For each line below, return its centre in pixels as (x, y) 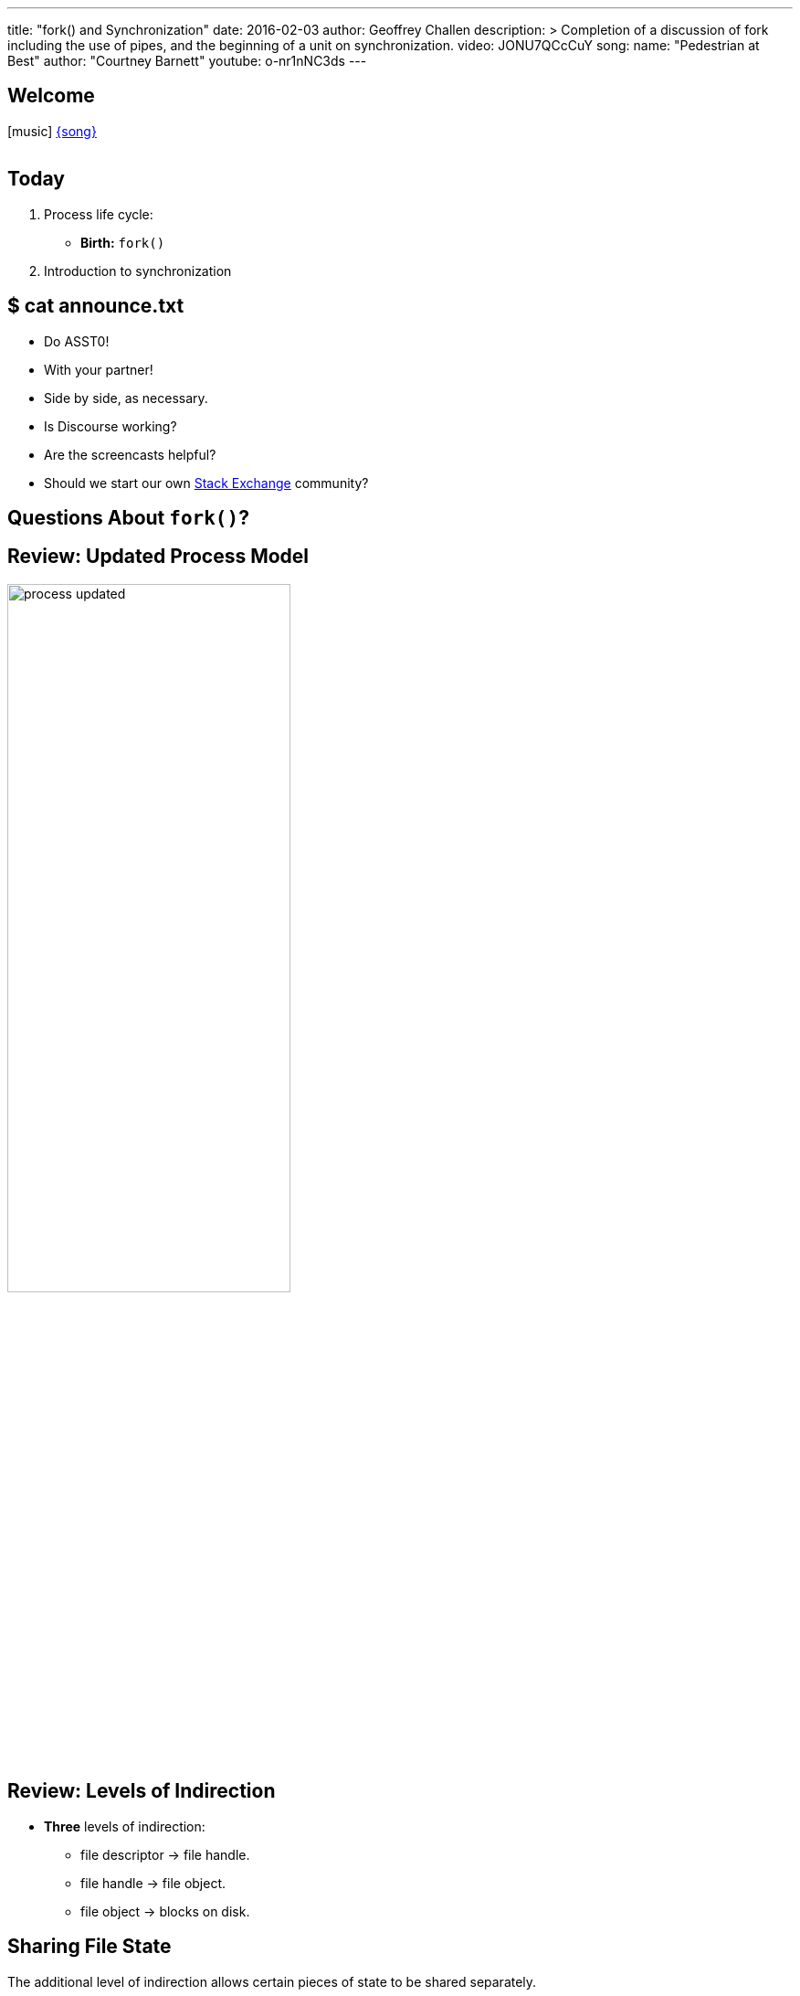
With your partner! (99, 369)
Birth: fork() (123, 242)
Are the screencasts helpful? (130, 454)
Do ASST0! (77, 341)
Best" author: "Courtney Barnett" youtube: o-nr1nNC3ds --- (187, 61)
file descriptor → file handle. (165, 1854)
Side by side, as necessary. (126, 398)
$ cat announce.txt (96, 306)
